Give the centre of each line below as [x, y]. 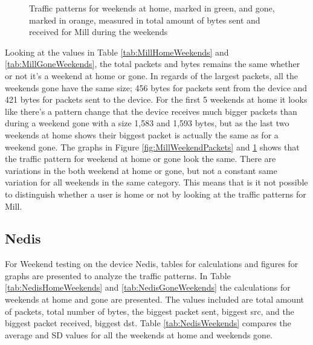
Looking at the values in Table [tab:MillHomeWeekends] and [117, 52]
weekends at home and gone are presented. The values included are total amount [154, 299]
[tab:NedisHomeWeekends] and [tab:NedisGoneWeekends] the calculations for [148, 287]
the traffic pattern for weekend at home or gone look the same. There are [140, 159]
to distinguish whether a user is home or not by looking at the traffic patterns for [156, 194]
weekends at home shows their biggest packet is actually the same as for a [142, 134]
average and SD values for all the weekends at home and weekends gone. [139, 334]
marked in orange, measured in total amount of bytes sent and [145, 20]
